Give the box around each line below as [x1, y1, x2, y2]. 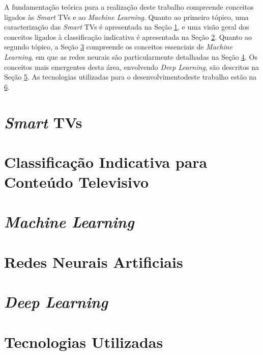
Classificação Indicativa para [4, 151, 208, 172]
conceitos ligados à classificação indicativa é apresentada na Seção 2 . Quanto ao [4, 31, 252, 42]
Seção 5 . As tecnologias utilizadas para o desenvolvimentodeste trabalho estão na [4, 71, 257, 82]
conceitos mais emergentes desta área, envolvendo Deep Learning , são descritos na [4, 61, 259, 72]
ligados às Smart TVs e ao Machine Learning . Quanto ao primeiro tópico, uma [4, 11, 249, 22]
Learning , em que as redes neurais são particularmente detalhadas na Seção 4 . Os [4, 51, 258, 62]
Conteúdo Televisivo [4, 171, 149, 192]
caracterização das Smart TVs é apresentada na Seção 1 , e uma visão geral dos [4, 21, 249, 32]
